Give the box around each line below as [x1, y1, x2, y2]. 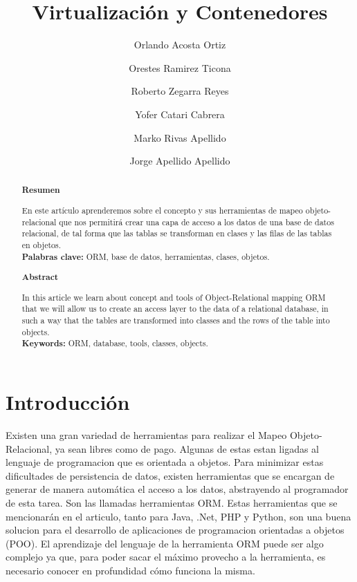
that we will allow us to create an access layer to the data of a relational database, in [21, 303, 329, 315]
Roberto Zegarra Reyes [131, 84, 229, 98]
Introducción [6, 388, 130, 416]
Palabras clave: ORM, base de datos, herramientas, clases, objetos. [21, 250, 270, 263]
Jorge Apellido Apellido [129, 153, 230, 168]
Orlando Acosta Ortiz [134, 37, 226, 52]
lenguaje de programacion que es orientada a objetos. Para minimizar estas [6, 455, 324, 469]
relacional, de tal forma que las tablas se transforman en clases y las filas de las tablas [21, 227, 332, 239]
